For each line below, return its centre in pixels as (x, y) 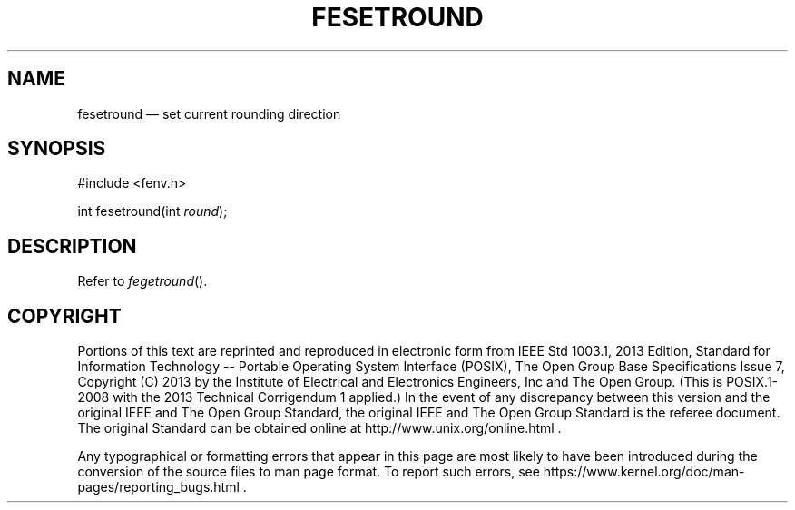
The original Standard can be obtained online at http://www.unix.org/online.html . (319, 428)
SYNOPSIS (57, 149)
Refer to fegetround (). (142, 281)
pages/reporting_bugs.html (158, 487)
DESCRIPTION (72, 246)
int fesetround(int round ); (152, 211)
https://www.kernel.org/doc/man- (644, 472)
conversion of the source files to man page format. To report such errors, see (309, 472)
